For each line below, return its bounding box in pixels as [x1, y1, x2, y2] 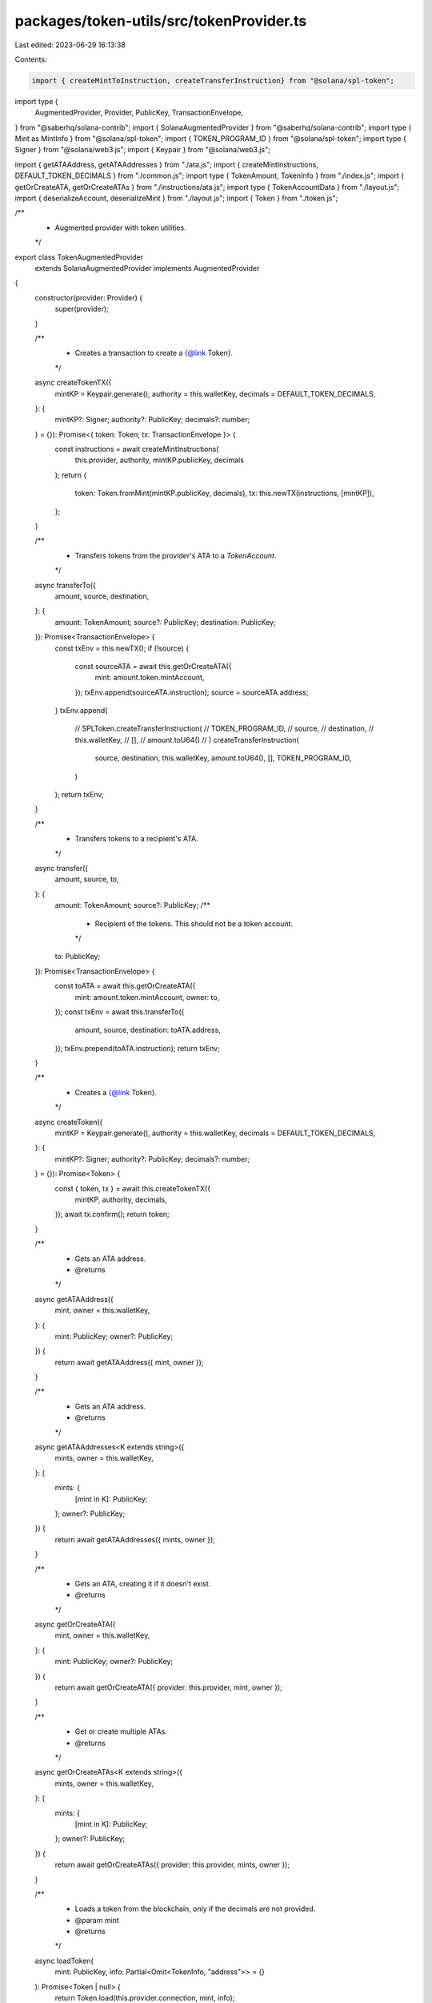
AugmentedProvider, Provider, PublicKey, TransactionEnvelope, [34, 108, 244, 118]
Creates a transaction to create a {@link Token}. [74, 349, 234, 358]
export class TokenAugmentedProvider [14, 252, 144, 262]
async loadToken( [34, 1956, 94, 1965]
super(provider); [54, 304, 110, 314]
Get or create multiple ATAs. [74, 1727, 168, 1736]
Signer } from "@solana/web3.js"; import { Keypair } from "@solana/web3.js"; [14, 145, 271, 155]
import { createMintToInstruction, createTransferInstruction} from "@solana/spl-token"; [31, 76, 395, 85]
